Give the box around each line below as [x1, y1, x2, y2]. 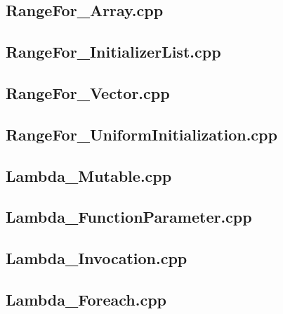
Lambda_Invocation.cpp [6, 247, 187, 269]
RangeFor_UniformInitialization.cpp [6, 123, 277, 145]
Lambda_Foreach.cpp [6, 288, 166, 310]
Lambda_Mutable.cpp [6, 164, 172, 186]
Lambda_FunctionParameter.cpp [6, 206, 252, 228]
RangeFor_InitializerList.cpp [6, 41, 221, 63]
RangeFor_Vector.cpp [6, 81, 170, 103]
